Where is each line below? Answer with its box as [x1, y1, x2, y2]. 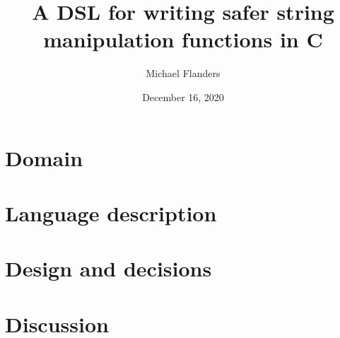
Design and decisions [5, 254, 212, 283]
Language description [5, 198, 217, 227]
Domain [5, 143, 83, 172]
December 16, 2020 [142, 89, 224, 104]
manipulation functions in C [43, 25, 323, 54]
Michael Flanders [146, 66, 221, 81]
